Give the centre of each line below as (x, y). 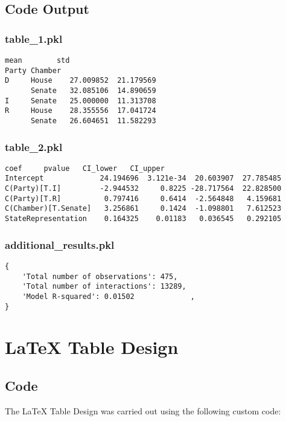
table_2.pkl (34, 146)
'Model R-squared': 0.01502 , (108, 296)
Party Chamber (33, 70)
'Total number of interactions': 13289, (104, 287)
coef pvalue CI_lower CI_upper (85, 168)
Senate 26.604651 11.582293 (93, 121)
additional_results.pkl (60, 244)
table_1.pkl (34, 38)
